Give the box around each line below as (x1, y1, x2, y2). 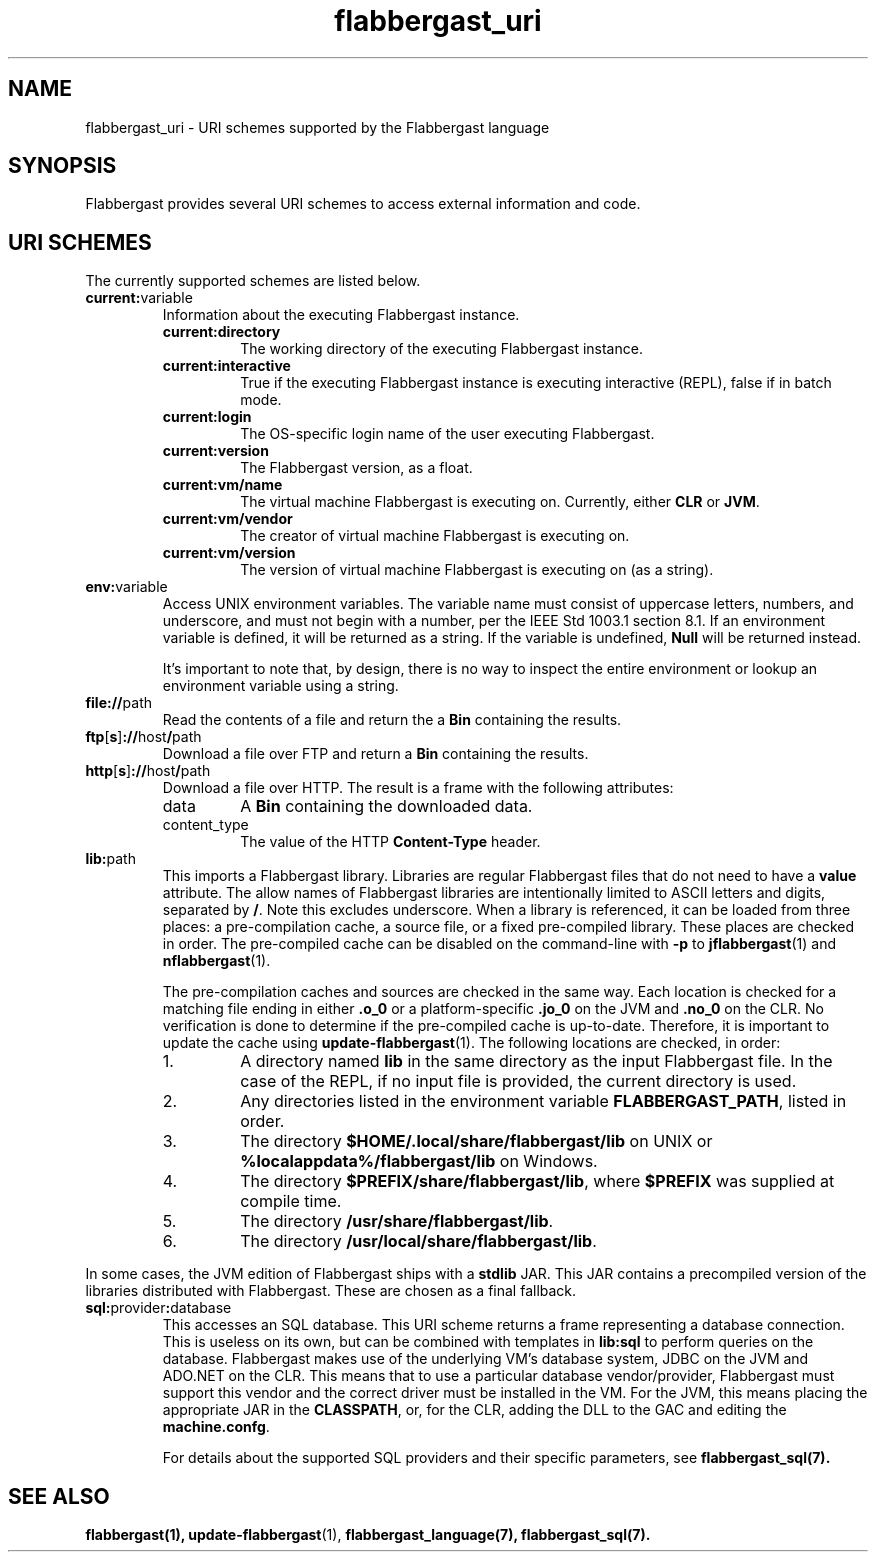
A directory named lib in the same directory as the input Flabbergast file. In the (240, 1051, 833, 1072)
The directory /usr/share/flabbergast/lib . (240, 1211, 554, 1232)
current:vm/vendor (162, 510, 293, 528)
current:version (162, 442, 269, 460)
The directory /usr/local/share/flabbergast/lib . (240, 1231, 597, 1252)
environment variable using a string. (162, 677, 399, 695)
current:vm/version (162, 544, 296, 562)
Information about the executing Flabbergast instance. (162, 306, 520, 324)
